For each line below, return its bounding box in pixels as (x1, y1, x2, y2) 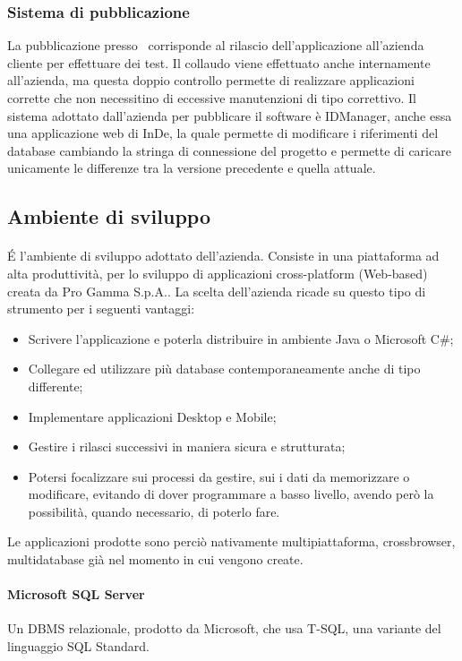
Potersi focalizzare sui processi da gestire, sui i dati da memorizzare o (28, 467, 410, 485)
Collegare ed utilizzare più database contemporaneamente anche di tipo (28, 359, 421, 378)
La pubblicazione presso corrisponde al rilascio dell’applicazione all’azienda (7, 36, 424, 55)
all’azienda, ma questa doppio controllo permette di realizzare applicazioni (7, 71, 415, 90)
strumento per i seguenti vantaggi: (7, 299, 195, 318)
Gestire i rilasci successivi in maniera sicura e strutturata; (28, 437, 346, 456)
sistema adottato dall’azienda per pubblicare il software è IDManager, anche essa (7, 106, 452, 124)
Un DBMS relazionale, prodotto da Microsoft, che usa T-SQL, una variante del (7, 619, 441, 638)
